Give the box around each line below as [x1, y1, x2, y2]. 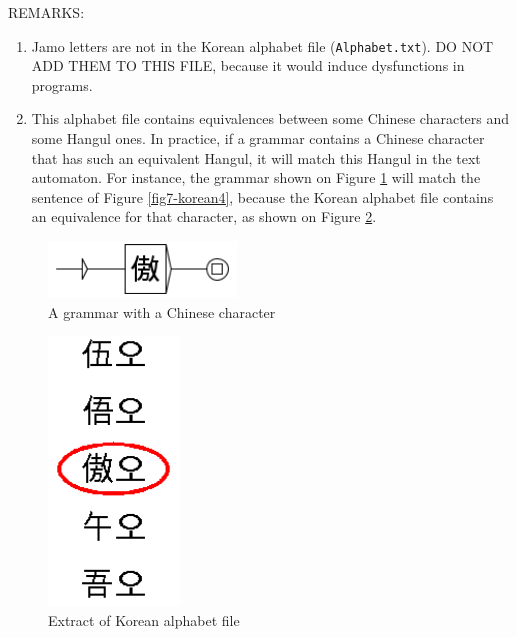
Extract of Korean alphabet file [48, 609, 240, 630]
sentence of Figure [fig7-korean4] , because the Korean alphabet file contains [31, 186, 494, 207]
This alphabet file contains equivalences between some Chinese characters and [31, 108, 510, 129]
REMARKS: [8, 2, 85, 22]
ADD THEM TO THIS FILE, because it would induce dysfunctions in [31, 55, 465, 76]
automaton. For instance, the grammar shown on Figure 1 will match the [31, 167, 481, 188]
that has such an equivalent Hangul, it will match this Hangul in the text [31, 147, 481, 168]
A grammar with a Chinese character [48, 301, 276, 322]
